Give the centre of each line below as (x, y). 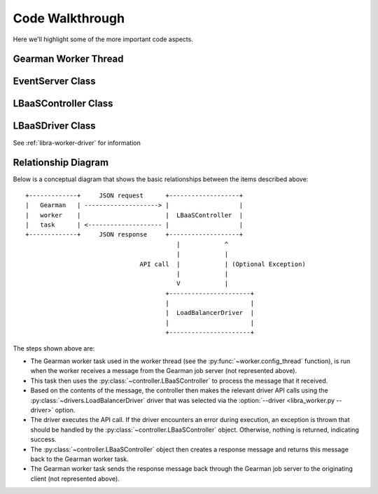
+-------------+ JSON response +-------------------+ (134, 235)
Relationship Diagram (61, 163)
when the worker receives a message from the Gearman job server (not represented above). (164, 371)
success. (43, 439)
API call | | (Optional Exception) (223, 264)
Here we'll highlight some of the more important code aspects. (103, 39)
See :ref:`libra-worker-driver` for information (77, 143)
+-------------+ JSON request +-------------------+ (134, 195)
